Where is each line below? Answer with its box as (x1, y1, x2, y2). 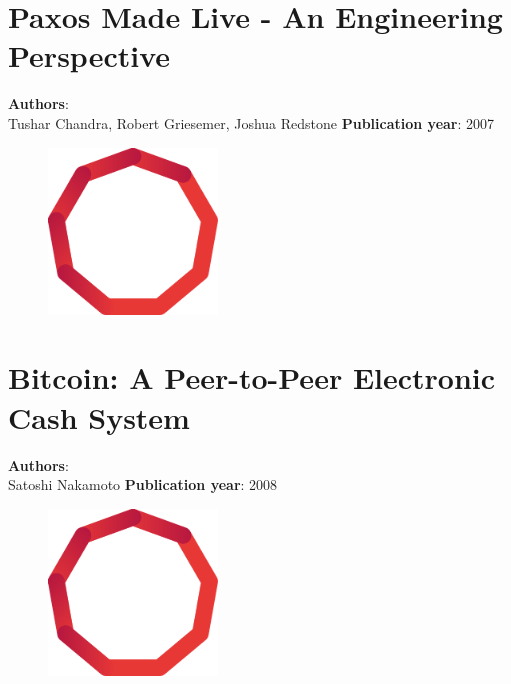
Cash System (8, 396, 190, 437)
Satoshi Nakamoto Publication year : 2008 (8, 474, 278, 495)
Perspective (8, 35, 171, 76)
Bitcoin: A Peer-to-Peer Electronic (8, 357, 496, 398)
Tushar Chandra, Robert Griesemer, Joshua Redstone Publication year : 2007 (8, 112, 495, 133)
